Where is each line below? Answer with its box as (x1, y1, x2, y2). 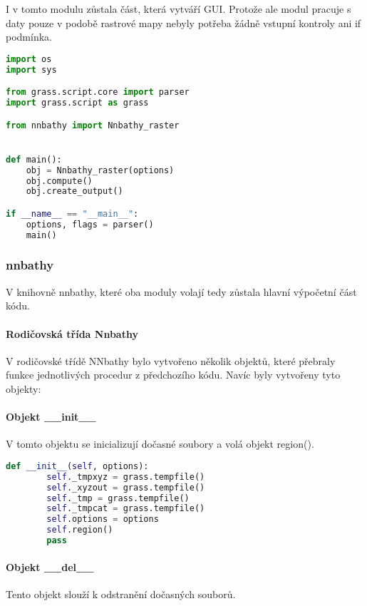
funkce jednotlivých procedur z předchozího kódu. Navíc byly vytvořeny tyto (6, 367, 341, 382)
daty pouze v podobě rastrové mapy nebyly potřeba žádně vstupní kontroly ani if (6, 15, 361, 30)
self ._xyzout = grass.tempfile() (46, 482, 205, 493)
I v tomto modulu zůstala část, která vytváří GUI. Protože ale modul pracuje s (6, 1, 351, 16)
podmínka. (6, 29, 52, 44)
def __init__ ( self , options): (6, 461, 149, 471)
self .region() (46, 525, 113, 535)
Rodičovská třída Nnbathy (6, 326, 138, 341)
